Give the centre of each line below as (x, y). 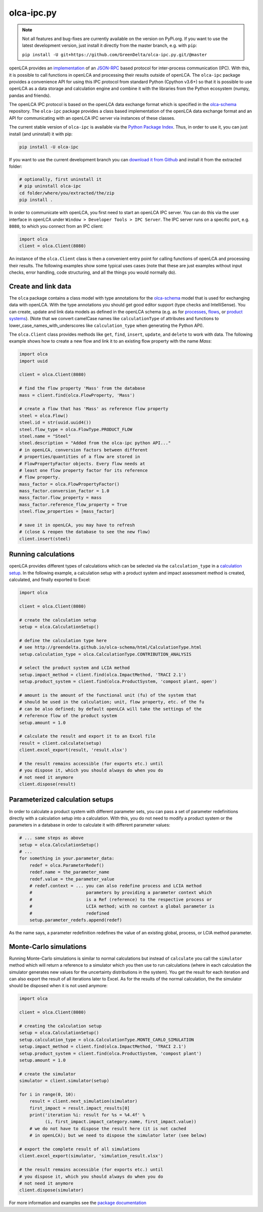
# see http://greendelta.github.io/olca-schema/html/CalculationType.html (111, 647)
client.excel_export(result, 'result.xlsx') (73, 750)
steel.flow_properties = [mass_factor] (67, 511)
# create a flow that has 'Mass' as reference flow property (94, 409)
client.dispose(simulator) (51, 1190)
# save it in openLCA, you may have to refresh (77, 525)
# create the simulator (48, 1074)
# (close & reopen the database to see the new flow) (85, 532)
